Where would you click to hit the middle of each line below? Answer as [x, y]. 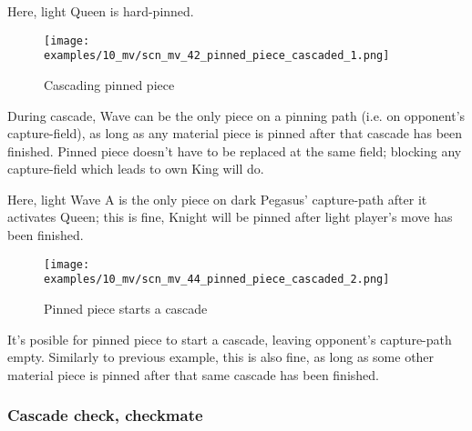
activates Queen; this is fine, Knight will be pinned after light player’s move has [230, 217]
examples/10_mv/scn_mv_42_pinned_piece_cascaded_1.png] [217, 56]
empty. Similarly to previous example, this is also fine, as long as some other [221, 357]
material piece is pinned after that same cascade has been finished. [193, 374]
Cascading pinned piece [109, 84]
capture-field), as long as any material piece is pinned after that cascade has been [235, 133]
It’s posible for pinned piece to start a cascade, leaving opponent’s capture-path [230, 339]
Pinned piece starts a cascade [126, 308]
